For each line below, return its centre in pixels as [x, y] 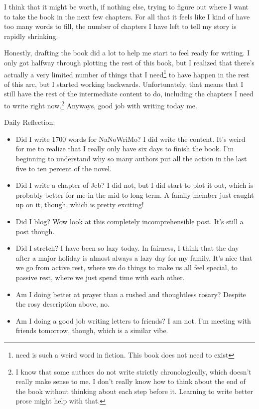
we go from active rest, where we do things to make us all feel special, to [127, 267]
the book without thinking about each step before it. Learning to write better [134, 391]
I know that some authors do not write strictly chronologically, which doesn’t [133, 371]
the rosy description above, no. [63, 304]
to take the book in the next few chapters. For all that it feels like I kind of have [127, 16]
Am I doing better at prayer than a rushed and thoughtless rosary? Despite [131, 294]
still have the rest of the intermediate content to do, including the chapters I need [129, 94]
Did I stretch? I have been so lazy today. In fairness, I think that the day [127, 248]
